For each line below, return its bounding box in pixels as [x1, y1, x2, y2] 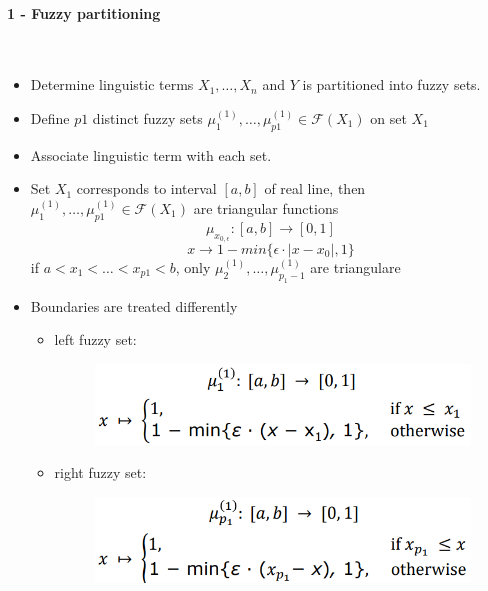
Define [30, 107, 70, 128]
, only [175, 256, 211, 277]
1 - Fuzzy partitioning [7, 2, 161, 23]
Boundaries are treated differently [30, 295, 238, 316]
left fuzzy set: [54, 329, 137, 350]
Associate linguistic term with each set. [30, 144, 272, 165]
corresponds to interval [76, 178, 217, 199]
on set [370, 107, 407, 128]
